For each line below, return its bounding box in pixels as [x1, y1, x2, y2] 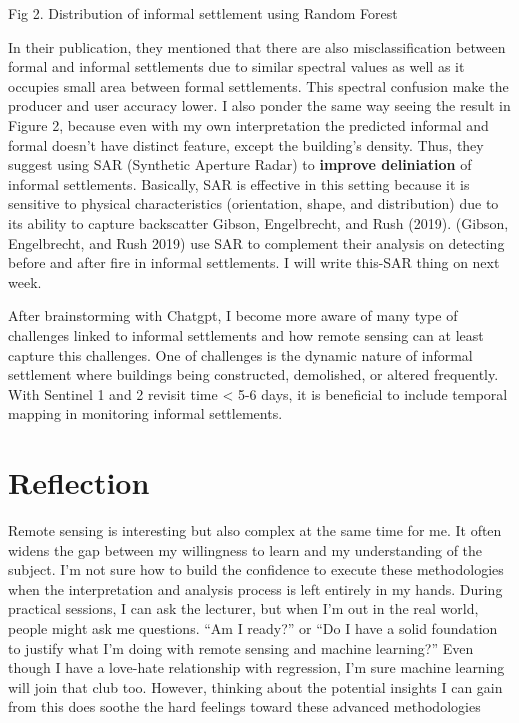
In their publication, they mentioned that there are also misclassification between [8, 36, 506, 57]
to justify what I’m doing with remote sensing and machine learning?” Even [8, 637, 474, 658]
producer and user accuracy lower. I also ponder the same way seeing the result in [8, 95, 511, 116]
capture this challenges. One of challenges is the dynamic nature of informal [8, 344, 473, 365]
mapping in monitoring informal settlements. [8, 403, 283, 424]
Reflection [8, 462, 150, 503]
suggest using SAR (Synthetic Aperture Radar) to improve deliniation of [8, 154, 472, 175]
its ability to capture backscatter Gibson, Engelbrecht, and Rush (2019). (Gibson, [8, 212, 509, 233]
